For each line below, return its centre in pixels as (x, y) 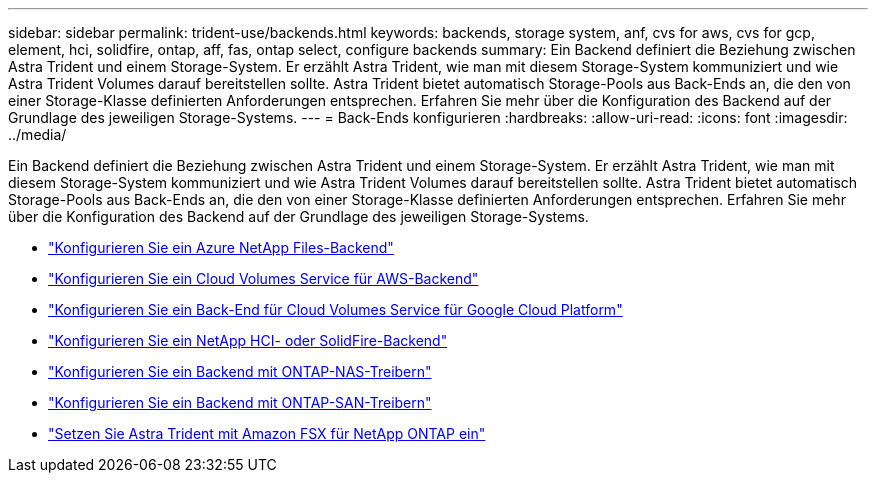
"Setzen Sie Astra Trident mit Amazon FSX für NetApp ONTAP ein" (267, 433)
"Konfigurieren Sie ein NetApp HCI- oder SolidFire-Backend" (248, 340)
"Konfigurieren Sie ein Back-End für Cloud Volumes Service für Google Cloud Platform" (335, 309)
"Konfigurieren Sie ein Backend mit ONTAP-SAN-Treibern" (240, 402)
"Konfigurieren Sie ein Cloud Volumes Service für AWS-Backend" (263, 278)
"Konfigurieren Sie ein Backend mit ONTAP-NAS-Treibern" (240, 371)
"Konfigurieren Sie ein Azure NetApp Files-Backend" (221, 247)
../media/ (37, 134)
